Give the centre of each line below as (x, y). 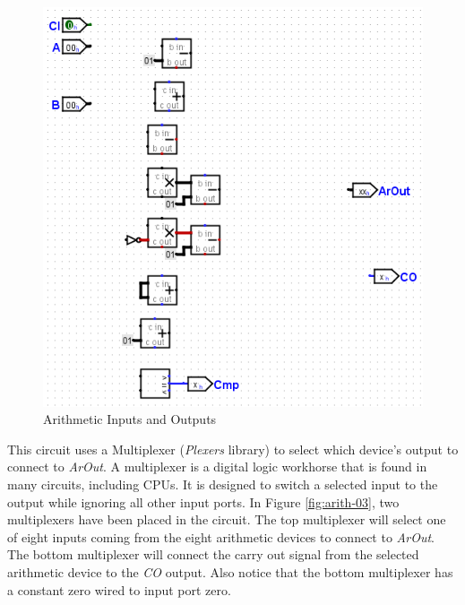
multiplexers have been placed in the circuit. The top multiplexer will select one (227, 519)
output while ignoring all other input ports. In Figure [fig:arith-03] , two (203, 501)
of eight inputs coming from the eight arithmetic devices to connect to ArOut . (221, 536)
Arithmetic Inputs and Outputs (130, 419)
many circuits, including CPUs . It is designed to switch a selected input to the (223, 484)
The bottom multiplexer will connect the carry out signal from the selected (213, 554)
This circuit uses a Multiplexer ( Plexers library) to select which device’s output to (233, 449)
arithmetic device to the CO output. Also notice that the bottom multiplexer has (230, 571)
